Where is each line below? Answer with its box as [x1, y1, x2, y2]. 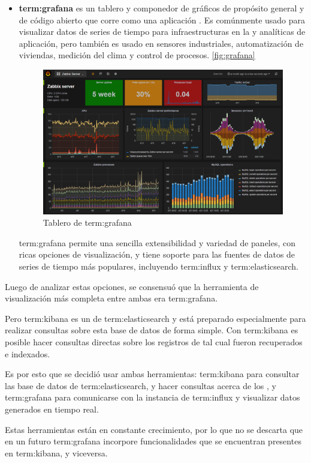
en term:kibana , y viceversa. [5, 446, 108, 459]
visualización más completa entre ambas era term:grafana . [5, 292, 218, 304]
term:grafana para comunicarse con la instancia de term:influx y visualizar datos [5, 391, 300, 404]
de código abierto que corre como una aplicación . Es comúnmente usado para [19, 13, 306, 26]
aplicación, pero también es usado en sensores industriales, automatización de [19, 37, 304, 49]
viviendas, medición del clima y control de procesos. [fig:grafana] [19, 49, 255, 61]
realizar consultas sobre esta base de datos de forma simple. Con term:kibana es [5, 324, 298, 336]
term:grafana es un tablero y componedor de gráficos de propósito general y [19, 2, 304, 14]
